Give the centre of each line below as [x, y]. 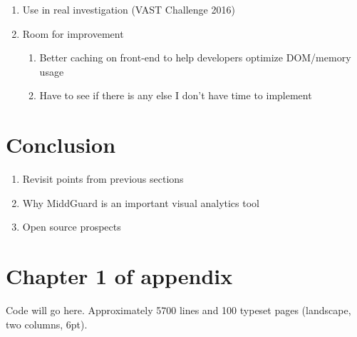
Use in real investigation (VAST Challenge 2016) [129, 9]
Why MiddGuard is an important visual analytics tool [141, 202]
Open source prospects [72, 227]
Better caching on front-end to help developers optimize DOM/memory [195, 57]
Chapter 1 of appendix [119, 276]
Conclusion [61, 145]
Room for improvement [73, 33]
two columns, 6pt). [47, 324]
